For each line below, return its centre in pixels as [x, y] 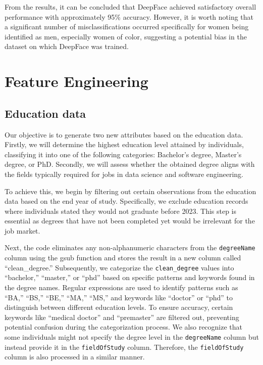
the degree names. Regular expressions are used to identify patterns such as [121, 287]
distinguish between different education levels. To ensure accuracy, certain [119, 307]
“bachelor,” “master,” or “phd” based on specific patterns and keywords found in [130, 277]
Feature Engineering [76, 81]
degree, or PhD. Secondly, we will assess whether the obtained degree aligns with [130, 164]
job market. [22, 230]
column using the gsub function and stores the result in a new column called [123, 258]
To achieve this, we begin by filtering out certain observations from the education [130, 191]
